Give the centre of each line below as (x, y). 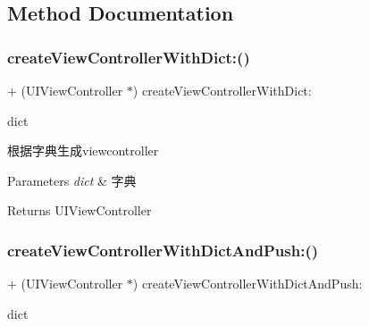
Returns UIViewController (80, 210)
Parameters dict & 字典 (72, 180)
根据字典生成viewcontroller (83, 150)
